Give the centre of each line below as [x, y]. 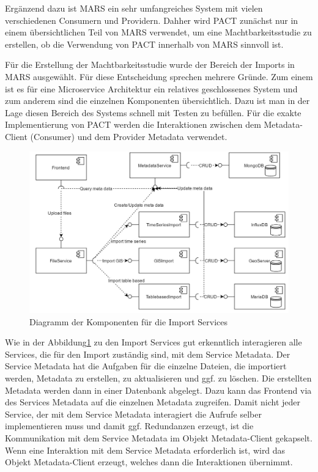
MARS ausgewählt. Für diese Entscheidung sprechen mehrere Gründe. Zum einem [159, 76]
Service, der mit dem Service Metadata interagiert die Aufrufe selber [133, 414]
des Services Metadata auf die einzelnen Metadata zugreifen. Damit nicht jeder [153, 402]
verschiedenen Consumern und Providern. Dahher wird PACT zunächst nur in [152, 20]
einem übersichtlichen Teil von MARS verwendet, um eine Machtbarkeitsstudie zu [158, 32]
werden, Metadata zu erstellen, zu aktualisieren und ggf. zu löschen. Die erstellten [158, 378]
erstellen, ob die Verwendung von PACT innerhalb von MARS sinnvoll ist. [144, 44]
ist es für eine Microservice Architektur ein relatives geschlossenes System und [151, 88]
